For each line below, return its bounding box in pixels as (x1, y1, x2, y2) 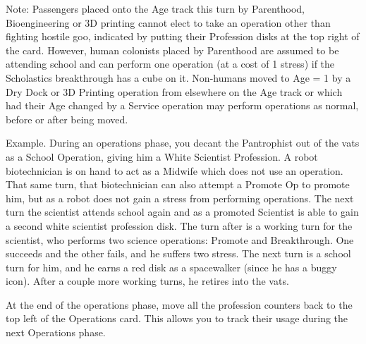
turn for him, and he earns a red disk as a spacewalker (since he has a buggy (6, 259, 337, 274)
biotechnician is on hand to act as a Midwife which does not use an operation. (6, 163, 343, 178)
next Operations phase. (6, 325, 106, 340)
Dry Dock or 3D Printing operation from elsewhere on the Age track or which (6, 84, 343, 99)
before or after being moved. (6, 111, 128, 126)
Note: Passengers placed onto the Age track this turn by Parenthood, (6, 1, 305, 16)
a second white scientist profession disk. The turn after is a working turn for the (6, 218, 353, 233)
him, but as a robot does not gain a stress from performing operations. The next (6, 190, 354, 205)
